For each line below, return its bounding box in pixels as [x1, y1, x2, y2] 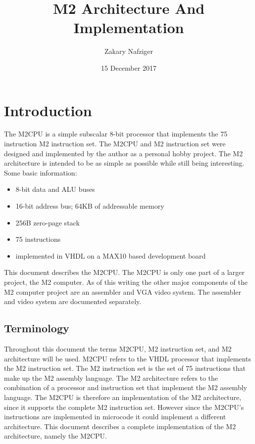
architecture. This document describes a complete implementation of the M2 [4, 421, 236, 431]
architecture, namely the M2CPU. [4, 431, 107, 441]
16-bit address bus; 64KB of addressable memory [15, 201, 164, 211]
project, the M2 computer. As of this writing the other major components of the [4, 276, 248, 287]
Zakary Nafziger [104, 46, 153, 56]
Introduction [4, 100, 92, 120]
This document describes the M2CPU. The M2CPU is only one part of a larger [4, 267, 245, 277]
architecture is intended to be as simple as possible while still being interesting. [4, 158, 245, 168]
